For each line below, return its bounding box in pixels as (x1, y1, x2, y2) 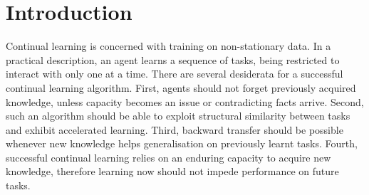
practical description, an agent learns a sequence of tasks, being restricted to (6, 52, 340, 67)
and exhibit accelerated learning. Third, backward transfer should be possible (6, 122, 343, 137)
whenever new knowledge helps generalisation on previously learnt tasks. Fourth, (6, 136, 358, 151)
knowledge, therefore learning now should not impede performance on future (6, 164, 339, 179)
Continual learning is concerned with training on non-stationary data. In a (6, 38, 331, 53)
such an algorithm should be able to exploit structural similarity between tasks (6, 108, 350, 123)
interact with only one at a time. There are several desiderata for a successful (6, 66, 343, 81)
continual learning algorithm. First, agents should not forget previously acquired (6, 80, 356, 95)
